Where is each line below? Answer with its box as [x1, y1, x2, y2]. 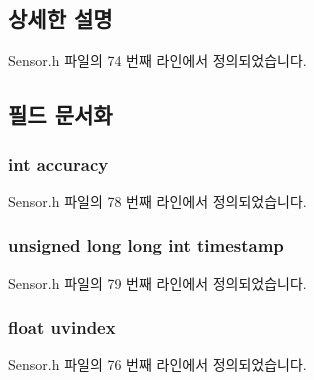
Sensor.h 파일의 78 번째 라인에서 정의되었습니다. [8, 190, 307, 211]
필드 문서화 [8, 99, 113, 130]
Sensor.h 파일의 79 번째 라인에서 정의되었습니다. [8, 272, 307, 293]
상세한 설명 [8, 3, 113, 34]
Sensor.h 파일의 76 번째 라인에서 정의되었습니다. [8, 354, 307, 375]
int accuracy [8, 151, 109, 176]
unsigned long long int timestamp [8, 233, 284, 258]
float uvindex [8, 315, 116, 340]
